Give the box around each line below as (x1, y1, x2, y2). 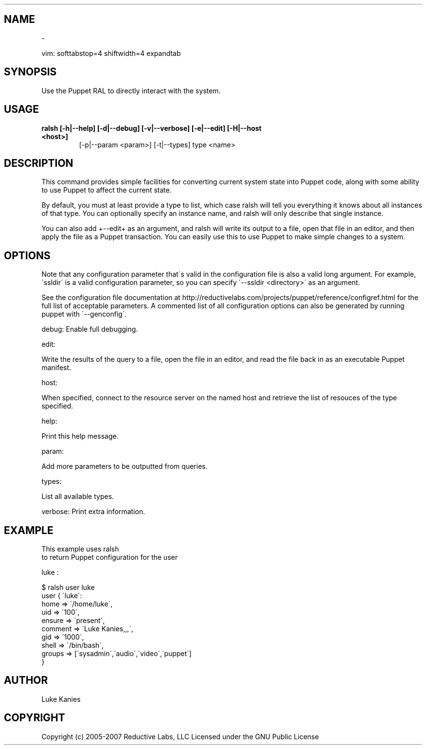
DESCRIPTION (4, 157, 73, 169)
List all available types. (41, 492, 114, 501)
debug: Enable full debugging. (41, 325, 138, 334)
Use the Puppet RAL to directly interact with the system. (41, 86, 221, 95)
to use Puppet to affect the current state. (41, 186, 172, 195)
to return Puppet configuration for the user (41, 553, 178, 562)
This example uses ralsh (41, 545, 119, 553)
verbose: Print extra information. (41, 507, 145, 516)
